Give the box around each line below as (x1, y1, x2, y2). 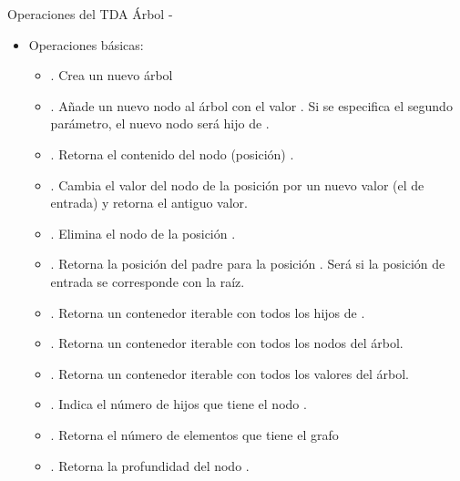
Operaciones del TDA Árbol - (7, 5, 173, 23)
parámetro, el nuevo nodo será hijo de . (50, 114, 270, 133)
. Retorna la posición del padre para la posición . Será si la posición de (50, 254, 445, 273)
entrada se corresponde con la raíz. (50, 271, 245, 291)
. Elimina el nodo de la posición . (50, 223, 236, 242)
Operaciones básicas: (28, 35, 144, 54)
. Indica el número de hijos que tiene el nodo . (50, 394, 307, 414)
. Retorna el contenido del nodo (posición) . (50, 144, 294, 163)
